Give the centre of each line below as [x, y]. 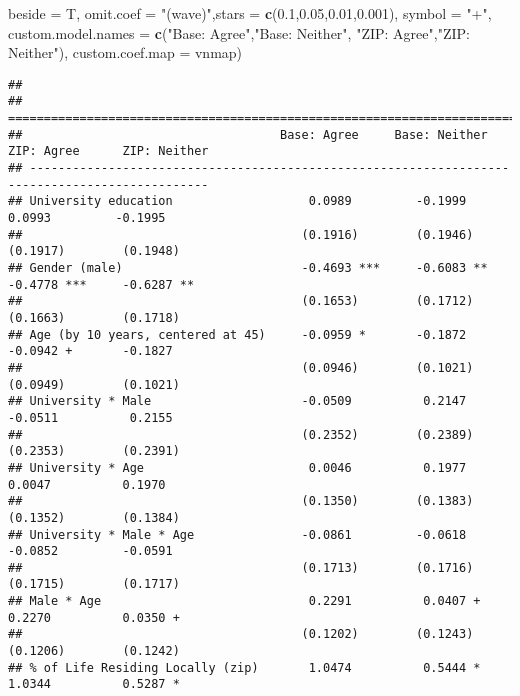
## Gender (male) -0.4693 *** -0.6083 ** [248, 268]
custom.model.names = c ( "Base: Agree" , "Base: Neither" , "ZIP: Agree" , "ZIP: [239, 32]
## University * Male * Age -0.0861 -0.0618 [237, 534]
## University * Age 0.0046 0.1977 [237, 467]
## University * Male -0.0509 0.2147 [237, 401]
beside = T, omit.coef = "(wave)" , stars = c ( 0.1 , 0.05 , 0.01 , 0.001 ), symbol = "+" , [250, 13]
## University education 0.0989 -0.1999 [237, 201]
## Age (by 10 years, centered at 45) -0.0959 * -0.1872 [237, 334]
